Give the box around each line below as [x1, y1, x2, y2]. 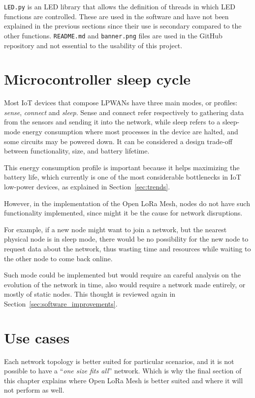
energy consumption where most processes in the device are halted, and [22, 126, 238, 136]
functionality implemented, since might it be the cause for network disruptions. [4, 208, 243, 218]
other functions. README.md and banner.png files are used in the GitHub [4, 30, 223, 40]
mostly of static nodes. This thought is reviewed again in [4, 289, 176, 299]
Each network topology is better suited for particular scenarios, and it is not [4, 356, 234, 366]
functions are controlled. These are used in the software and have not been [4, 11, 229, 21]
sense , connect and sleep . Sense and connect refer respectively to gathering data [4, 107, 244, 117]
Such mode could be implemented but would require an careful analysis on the [4, 270, 241, 280]
